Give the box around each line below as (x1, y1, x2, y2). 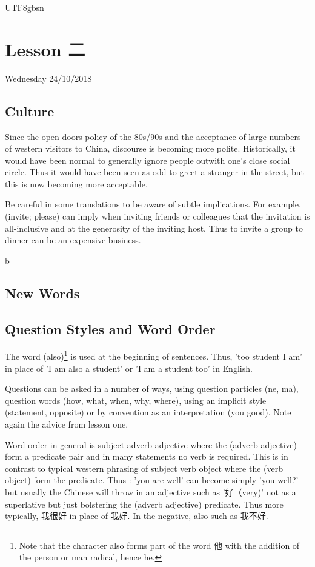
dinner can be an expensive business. (5, 233, 141, 246)
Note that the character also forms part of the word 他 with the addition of (19, 538, 300, 551)
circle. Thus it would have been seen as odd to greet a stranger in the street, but (5, 166, 305, 178)
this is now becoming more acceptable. (5, 177, 148, 190)
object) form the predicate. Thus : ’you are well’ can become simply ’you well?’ (5, 474, 299, 486)
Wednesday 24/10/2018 (5, 72, 92, 84)
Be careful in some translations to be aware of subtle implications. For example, (5, 198, 301, 210)
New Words (5, 283, 80, 302)
